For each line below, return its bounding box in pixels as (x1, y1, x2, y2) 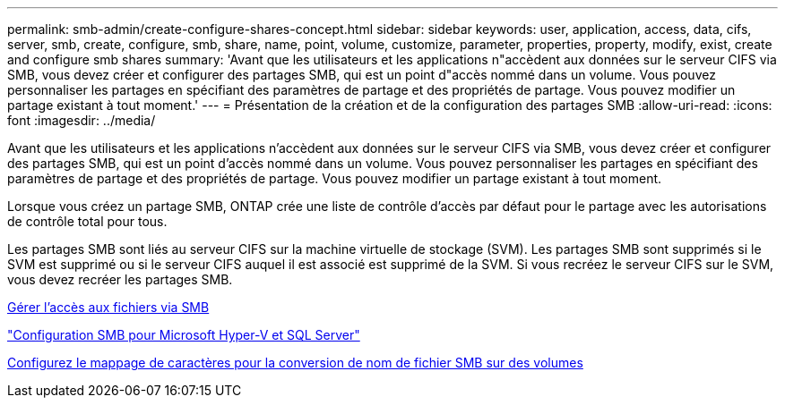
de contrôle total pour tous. (7, 214, 168, 229)
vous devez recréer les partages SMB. (7, 272, 233, 287)
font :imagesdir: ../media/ (7, 113, 156, 128)
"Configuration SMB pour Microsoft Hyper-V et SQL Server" (7, 327, 360, 342)
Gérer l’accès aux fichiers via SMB (7, 300, 210, 315)
